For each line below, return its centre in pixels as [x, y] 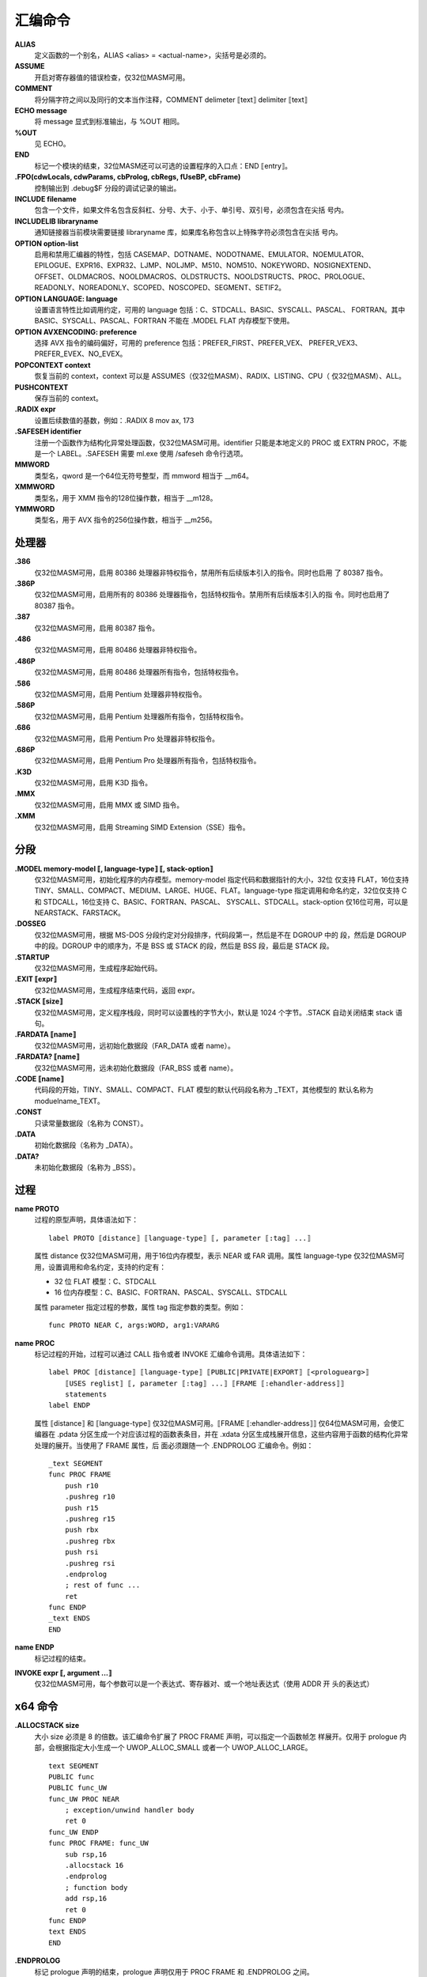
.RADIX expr [35, 409]
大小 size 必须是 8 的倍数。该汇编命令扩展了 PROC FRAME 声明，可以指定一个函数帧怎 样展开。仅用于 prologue [216, 1737]
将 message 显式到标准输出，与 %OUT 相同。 [109, 122]
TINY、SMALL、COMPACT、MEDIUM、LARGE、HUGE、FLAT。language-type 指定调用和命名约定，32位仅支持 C [221, 890]
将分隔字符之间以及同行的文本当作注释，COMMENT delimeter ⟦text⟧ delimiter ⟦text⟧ [171, 100]
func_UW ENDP [74, 1832]
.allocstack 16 [94, 1865]
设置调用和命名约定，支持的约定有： [107, 1267]
